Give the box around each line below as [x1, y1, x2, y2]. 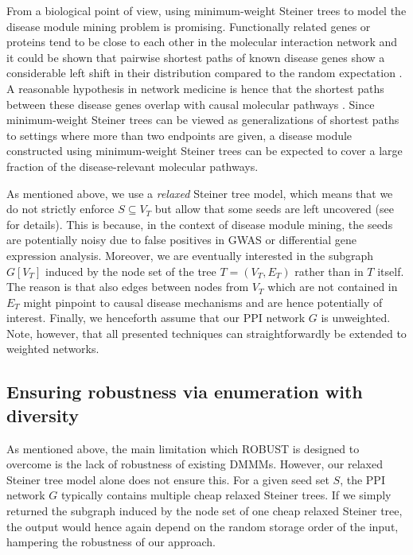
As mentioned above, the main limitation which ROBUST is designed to [6, 440, 360, 456]
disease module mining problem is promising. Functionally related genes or [6, 17, 371, 34]
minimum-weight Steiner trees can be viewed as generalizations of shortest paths [6, 111, 399, 128]
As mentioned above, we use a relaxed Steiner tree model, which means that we [6, 184, 393, 201]
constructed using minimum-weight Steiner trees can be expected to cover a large [6, 142, 403, 159]
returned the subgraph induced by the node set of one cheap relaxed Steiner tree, [6, 503, 403, 519]
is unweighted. [321, 309, 391, 326]
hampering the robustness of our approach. [6, 534, 216, 550]
